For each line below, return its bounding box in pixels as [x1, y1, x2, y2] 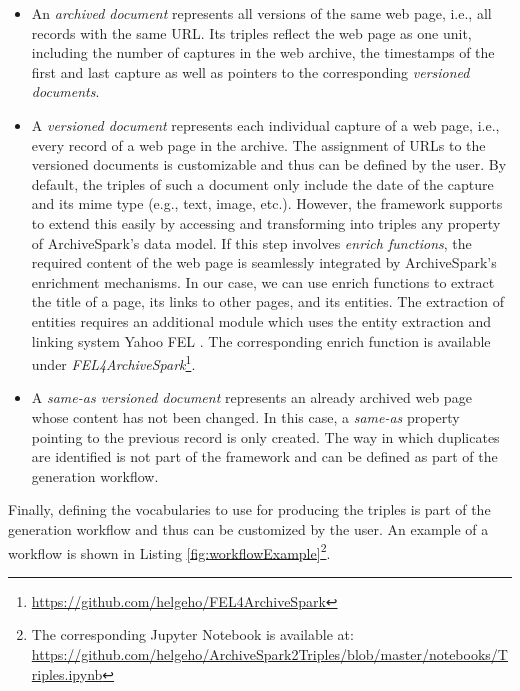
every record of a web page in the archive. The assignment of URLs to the [31, 134, 486, 155]
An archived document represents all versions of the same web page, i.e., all [31, 3, 492, 23]
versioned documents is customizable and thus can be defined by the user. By [31, 154, 507, 175]
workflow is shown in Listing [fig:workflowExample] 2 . [8, 539, 331, 563]
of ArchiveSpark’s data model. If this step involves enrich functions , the [31, 232, 472, 253]
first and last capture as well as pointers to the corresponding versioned [31, 61, 470, 82]
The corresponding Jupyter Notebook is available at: [31, 624, 354, 645]
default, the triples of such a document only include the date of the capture [31, 173, 494, 194]
